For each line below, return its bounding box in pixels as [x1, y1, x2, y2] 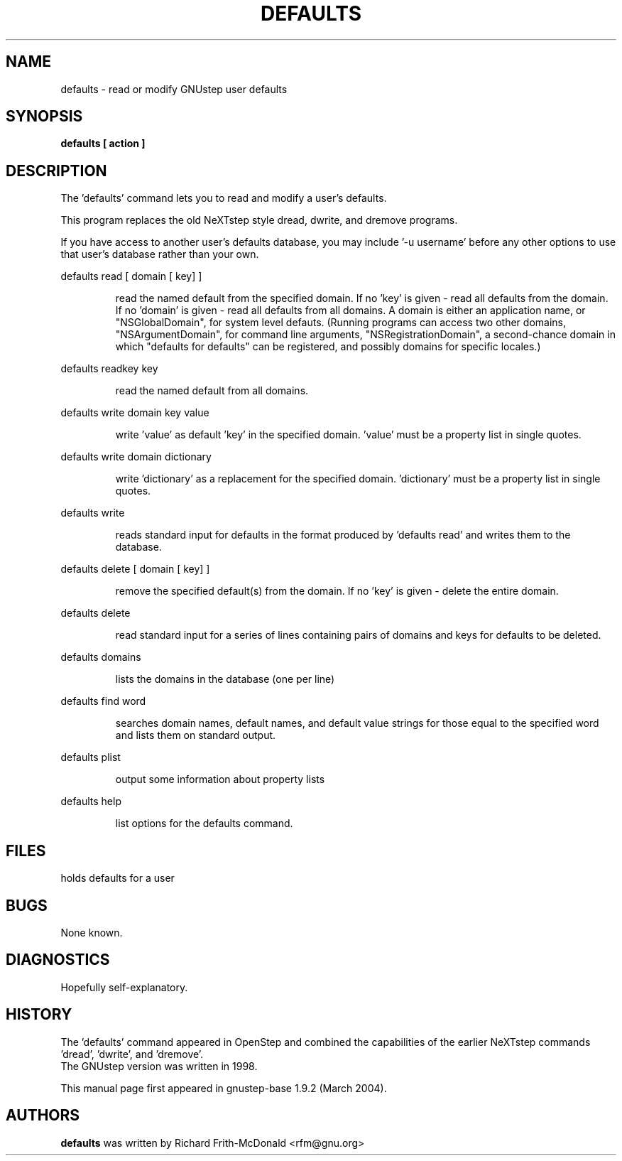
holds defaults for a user [60, 872, 175, 885]
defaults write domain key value [60, 406, 209, 419]
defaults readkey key [60, 362, 158, 375]
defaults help [60, 795, 121, 808]
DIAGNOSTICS [6, 951, 110, 969]
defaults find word [60, 695, 146, 708]
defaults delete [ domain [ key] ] [60, 563, 210, 576]
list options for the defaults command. [115, 817, 293, 830]
